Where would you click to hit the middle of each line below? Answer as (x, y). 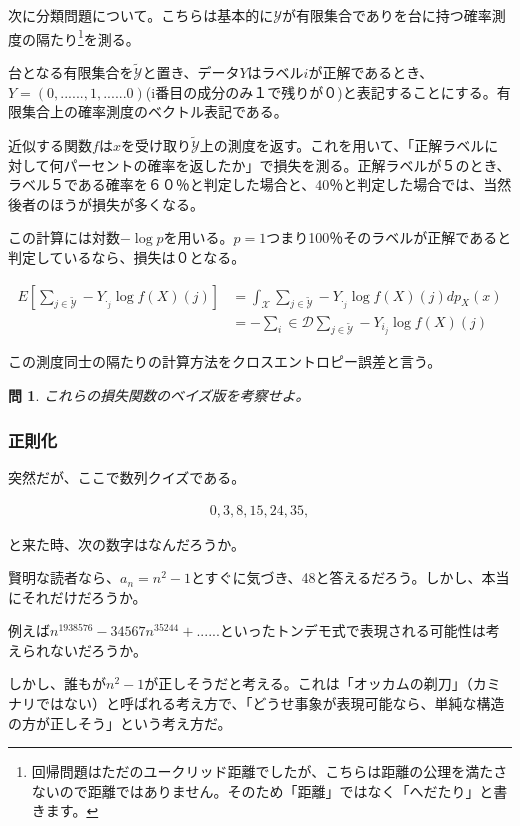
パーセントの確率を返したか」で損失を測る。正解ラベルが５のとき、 (287, 164)
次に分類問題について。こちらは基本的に (141, 15)
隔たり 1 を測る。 (87, 37)
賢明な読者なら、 (64, 577)
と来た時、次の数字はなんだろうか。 (126, 543)
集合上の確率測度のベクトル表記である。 (154, 111)
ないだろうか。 (98, 649)
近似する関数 (50, 145)
